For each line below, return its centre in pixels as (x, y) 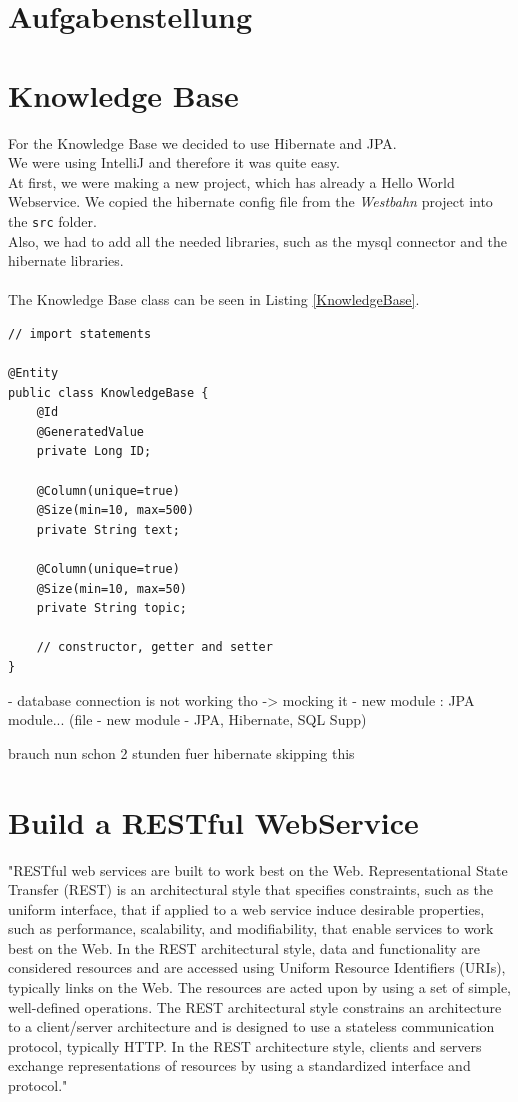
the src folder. (52, 220)
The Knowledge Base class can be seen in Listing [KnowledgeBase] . (214, 299)
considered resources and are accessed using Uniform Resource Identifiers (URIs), (257, 967)
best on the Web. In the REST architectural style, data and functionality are (244, 947)
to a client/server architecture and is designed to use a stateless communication (251, 1026)
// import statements (80, 333)
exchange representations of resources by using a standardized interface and (239, 1065)
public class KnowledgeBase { (108, 392)
